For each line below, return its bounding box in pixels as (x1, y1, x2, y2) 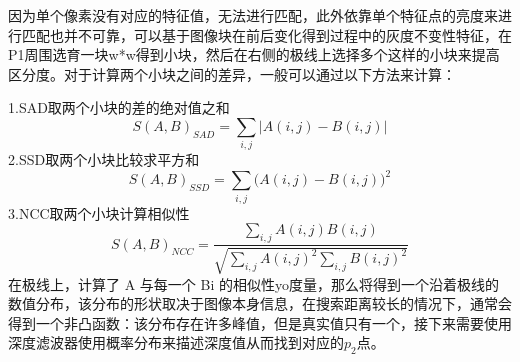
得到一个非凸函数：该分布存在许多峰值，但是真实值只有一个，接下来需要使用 (8, 312, 512, 333)
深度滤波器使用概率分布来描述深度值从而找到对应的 (8, 332, 344, 353)
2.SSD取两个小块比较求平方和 (8, 149, 200, 170)
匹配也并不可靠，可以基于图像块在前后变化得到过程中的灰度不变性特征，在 (21, 24, 512, 45)
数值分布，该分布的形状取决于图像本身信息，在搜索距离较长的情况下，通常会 (8, 293, 512, 314)
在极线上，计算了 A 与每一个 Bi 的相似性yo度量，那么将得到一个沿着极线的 (8, 273, 499, 294)
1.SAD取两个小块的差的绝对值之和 (8, 97, 230, 118)
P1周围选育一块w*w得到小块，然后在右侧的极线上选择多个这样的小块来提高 (8, 44, 500, 65)
